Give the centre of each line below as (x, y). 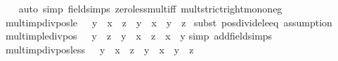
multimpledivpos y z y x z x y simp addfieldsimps (139, 36)
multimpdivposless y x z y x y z (99, 49)
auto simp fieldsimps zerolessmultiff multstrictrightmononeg (150, 8)
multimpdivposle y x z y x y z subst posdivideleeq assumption (169, 22)
